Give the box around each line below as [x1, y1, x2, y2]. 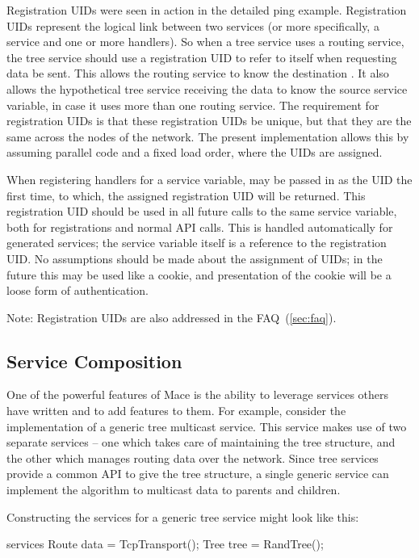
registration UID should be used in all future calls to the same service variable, [6, 203, 397, 220]
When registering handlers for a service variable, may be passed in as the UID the [6, 170, 413, 187]
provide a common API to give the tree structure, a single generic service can [6, 465, 389, 482]
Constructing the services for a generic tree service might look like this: [6, 508, 359, 525]
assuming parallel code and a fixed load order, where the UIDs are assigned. [6, 144, 383, 161]
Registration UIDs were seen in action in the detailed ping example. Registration [6, 2, 407, 18]
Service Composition [6, 348, 182, 373]
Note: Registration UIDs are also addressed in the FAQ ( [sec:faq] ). [6, 308, 337, 325]
